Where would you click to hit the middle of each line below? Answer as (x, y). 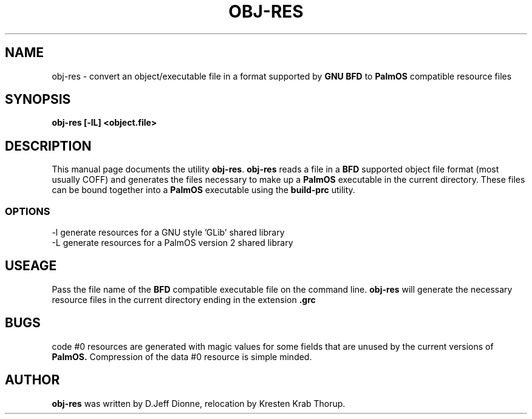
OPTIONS (28, 211)
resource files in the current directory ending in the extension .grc (184, 299)
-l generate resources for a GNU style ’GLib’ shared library (168, 233)
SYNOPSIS (38, 100)
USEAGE (31, 266)
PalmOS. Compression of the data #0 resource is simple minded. (182, 356)
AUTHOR (32, 380)
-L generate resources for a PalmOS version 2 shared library (172, 243)
